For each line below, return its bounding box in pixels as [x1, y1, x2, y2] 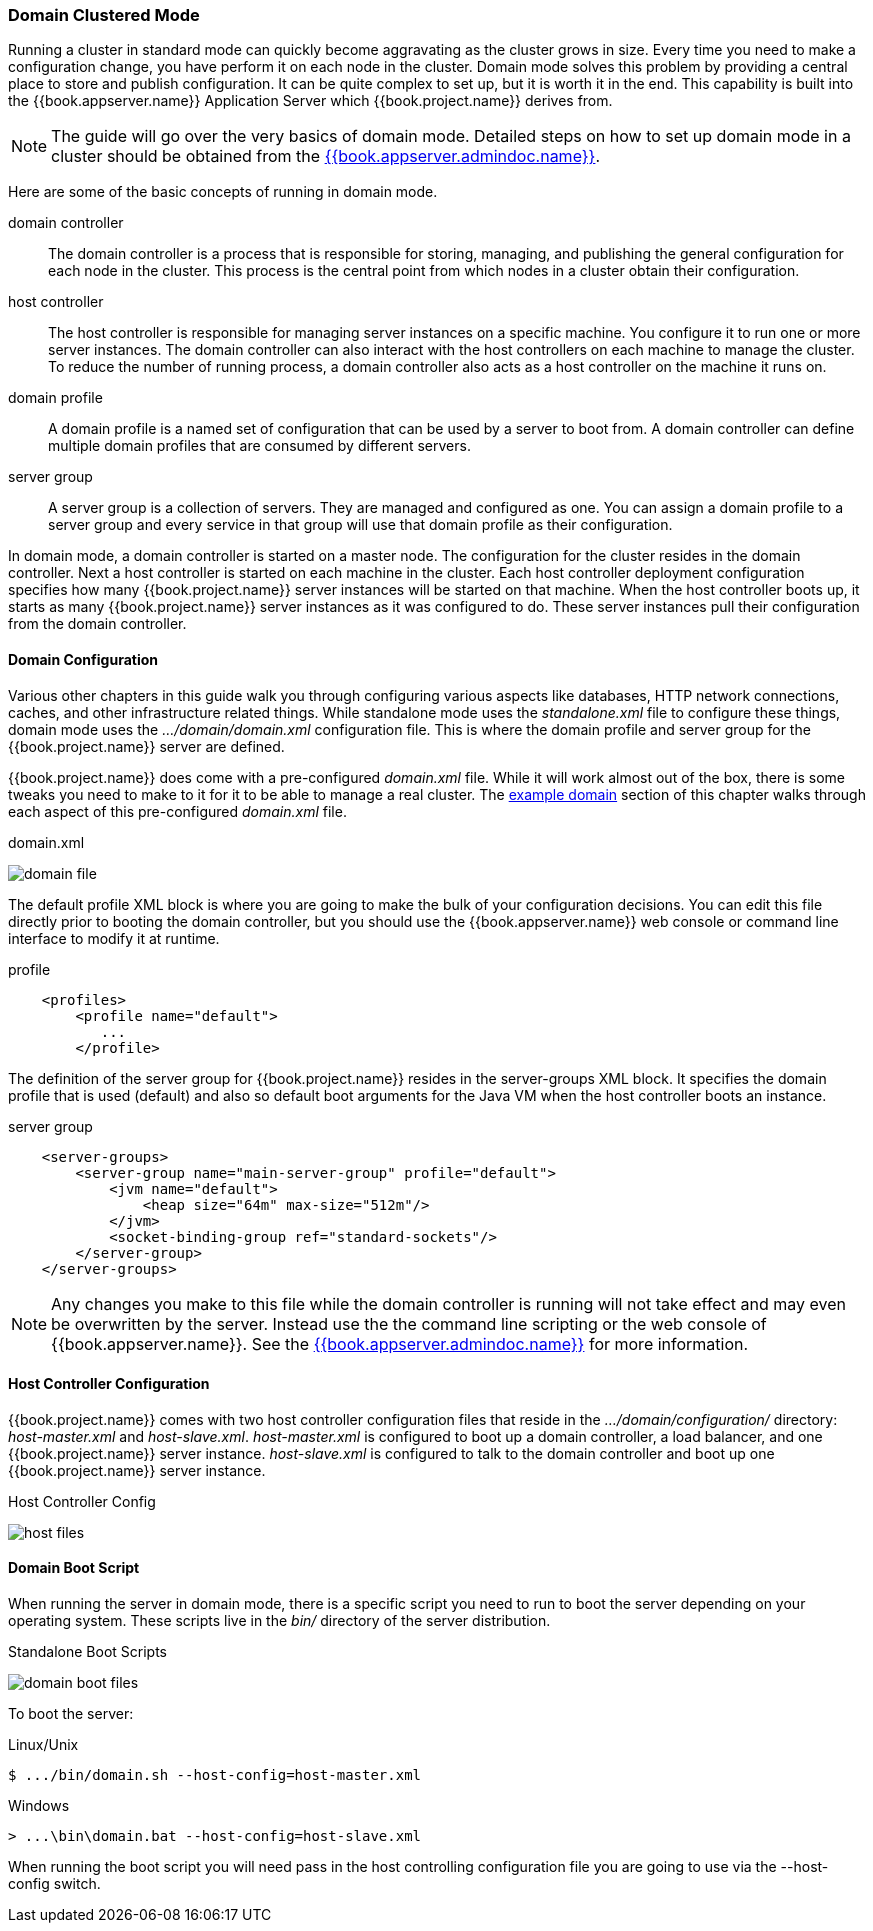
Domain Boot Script [8, 1559, 140, 1577]
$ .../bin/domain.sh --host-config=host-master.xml [8, 1767, 422, 1784]
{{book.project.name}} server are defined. [8, 737, 285, 755]
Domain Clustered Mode [8, 5, 200, 25]
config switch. [8, 1875, 101, 1893]
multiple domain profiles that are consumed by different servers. [48, 437, 471, 455]
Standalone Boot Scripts [8, 1643, 168, 1661]
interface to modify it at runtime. [8, 929, 220, 947]
